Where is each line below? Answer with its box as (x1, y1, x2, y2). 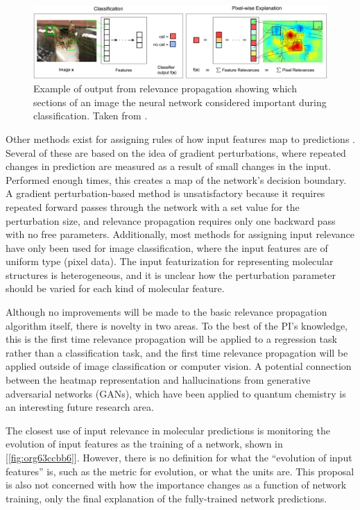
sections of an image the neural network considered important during (33, 94, 327, 109)
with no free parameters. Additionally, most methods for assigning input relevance (6, 227, 355, 241)
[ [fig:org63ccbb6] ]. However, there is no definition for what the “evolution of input (6, 450, 352, 465)
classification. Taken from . (33, 108, 148, 123)
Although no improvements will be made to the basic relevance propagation (6, 305, 327, 319)
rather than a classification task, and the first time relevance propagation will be (6, 345, 348, 359)
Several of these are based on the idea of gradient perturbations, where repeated (6, 145, 346, 160)
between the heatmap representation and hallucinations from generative (6, 373, 311, 387)
